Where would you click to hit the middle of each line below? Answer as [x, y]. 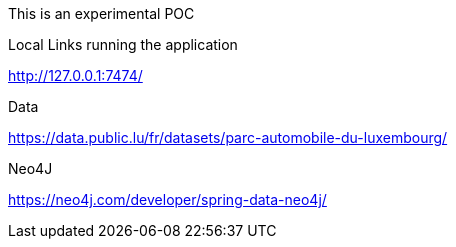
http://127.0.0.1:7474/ [75, 75]
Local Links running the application [123, 44]
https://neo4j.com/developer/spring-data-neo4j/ [167, 199]
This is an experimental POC [101, 13]
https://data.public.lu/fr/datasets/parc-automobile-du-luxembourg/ [228, 137]
